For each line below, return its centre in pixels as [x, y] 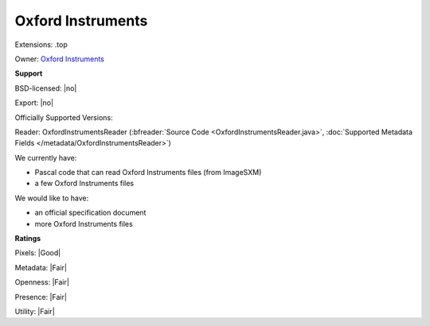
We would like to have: [52, 198]
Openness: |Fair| [42, 282]
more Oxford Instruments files [84, 223]
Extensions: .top [41, 45]
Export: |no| [34, 103]
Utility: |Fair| [35, 311]
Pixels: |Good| [38, 253]
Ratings [28, 239]
